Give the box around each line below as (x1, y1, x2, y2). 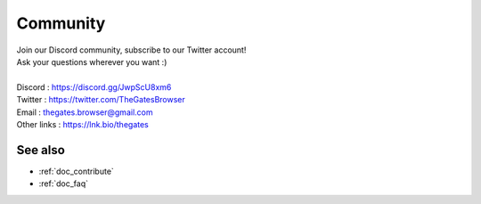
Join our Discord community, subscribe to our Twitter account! (16, 45, 247, 55)
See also (16, 143, 66, 158)
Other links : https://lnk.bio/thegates (16, 118, 149, 129)
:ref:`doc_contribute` (38, 166, 115, 176)
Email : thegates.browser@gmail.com (16, 107, 153, 118)
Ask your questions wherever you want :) (16, 56, 167, 67)
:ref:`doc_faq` (38, 178, 89, 189)
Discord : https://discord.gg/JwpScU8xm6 (16, 81, 172, 93)
